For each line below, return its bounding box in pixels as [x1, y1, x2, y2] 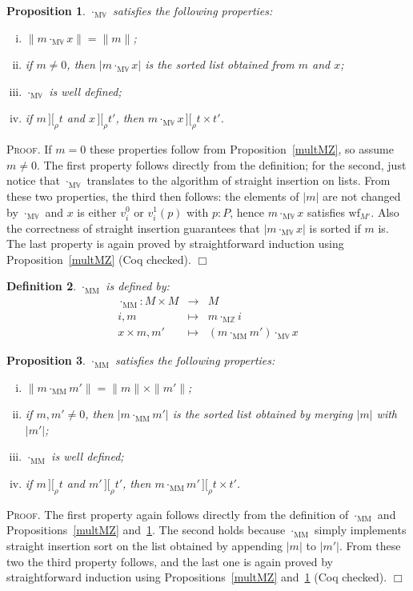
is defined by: [106, 278, 170, 294]
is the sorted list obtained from [145, 56, 295, 73]
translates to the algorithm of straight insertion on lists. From [86, 172, 391, 189]
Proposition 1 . [6, 2, 86, 18]
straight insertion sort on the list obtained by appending [6, 537, 283, 554]
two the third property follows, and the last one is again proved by [6, 553, 333, 569]
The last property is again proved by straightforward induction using [6, 235, 344, 252]
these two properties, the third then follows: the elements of [6, 187, 299, 204]
